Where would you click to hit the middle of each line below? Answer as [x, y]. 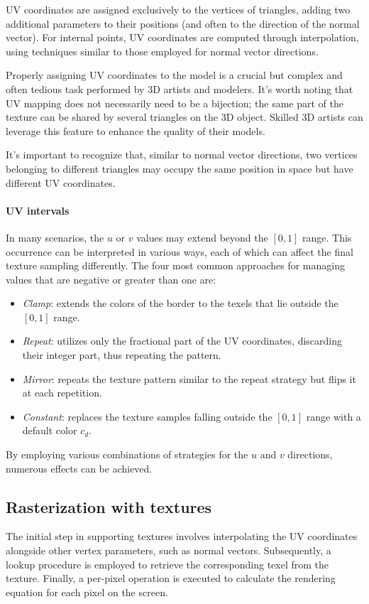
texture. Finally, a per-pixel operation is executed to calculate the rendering [171, 578]
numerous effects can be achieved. [79, 468]
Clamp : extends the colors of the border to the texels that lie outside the [180, 303]
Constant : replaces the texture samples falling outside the [147, 416]
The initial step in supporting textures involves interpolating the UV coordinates [182, 536]
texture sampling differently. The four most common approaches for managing [175, 265]
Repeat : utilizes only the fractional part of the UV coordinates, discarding [182, 341]
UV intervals [38, 210]
